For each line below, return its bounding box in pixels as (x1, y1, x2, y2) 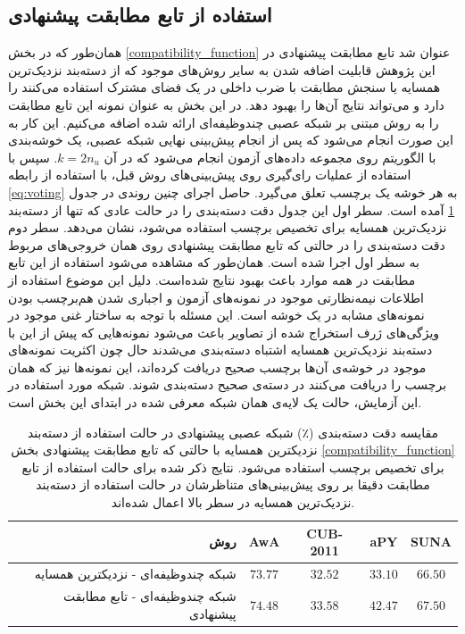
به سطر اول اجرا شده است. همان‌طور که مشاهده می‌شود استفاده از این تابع (8, 253, 419, 271)
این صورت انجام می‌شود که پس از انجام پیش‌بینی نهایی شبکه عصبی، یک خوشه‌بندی (8, 130, 453, 149)
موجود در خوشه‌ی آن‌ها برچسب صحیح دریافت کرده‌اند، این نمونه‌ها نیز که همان (8, 357, 427, 376)
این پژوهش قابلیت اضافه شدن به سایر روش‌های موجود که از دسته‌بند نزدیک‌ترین (8, 60, 436, 79)
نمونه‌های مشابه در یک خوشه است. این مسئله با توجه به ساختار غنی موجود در (8, 305, 425, 324)
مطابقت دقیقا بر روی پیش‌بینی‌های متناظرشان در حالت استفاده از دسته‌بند (36, 475, 430, 494)
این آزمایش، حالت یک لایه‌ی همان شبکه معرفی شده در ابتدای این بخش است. (8, 393, 422, 412)
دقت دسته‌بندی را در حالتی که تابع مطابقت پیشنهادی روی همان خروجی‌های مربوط (8, 235, 445, 254)
